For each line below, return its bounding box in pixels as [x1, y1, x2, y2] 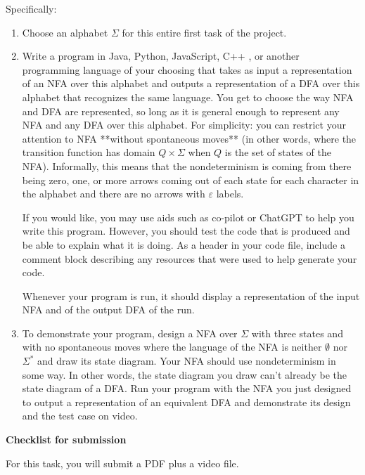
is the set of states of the [224, 145, 331, 160]
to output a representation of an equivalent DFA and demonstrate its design [22, 394, 351, 409]
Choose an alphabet [22, 25, 108, 39]
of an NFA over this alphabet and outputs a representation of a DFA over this [22, 76, 360, 91]
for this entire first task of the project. [122, 25, 287, 39]
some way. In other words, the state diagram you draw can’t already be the [22, 367, 347, 382]
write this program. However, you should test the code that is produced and [22, 223, 350, 238]
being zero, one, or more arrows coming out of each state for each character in [22, 172, 359, 187]
